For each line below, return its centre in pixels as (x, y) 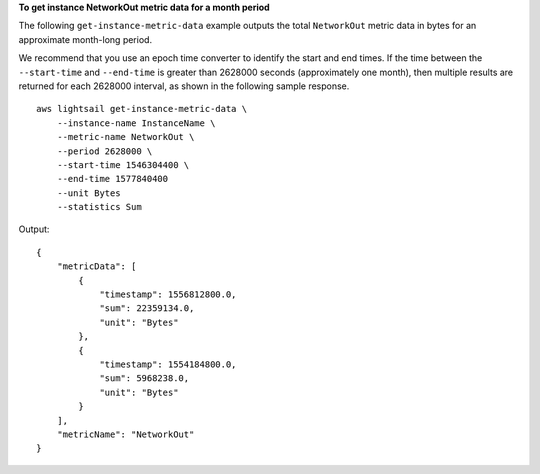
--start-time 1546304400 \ (123, 164)
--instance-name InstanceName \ (136, 123)
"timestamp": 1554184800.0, (168, 364)
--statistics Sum (99, 207)
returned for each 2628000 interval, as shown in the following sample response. (184, 86)
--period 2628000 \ (104, 151)
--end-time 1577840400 (112, 179)
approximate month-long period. (85, 39)
